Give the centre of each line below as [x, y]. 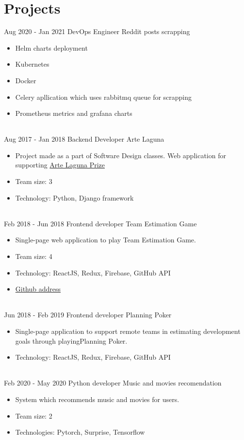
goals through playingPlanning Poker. [71, 340]
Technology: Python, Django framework [74, 197]
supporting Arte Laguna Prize [60, 165]
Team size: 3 [34, 181]
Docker [26, 80]
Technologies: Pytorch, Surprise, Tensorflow [80, 432]
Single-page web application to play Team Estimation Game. [106, 240]
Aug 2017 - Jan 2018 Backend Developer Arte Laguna [84, 139]
